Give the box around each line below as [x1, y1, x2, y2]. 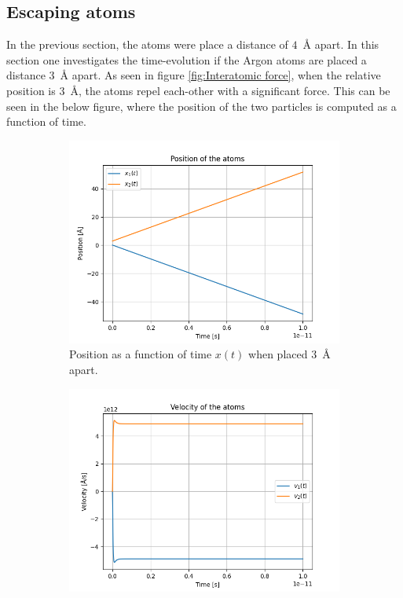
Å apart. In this [302, 36, 379, 53]
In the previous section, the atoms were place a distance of [6, 36, 288, 53]
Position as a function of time [69, 346, 212, 362]
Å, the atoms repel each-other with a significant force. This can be [70, 82, 390, 98]
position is [6, 82, 56, 98]
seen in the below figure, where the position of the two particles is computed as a [6, 97, 397, 114]
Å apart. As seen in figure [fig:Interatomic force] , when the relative [60, 67, 381, 83]
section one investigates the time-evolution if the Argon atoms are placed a [6, 51, 367, 68]
